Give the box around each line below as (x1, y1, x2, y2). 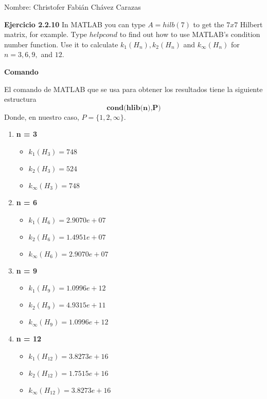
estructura (4, 94, 37, 104)
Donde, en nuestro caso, (4, 111, 79, 122)
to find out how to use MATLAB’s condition (119, 29, 260, 40)
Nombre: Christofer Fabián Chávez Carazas (4, 2, 141, 12)
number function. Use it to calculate (4, 39, 118, 49)
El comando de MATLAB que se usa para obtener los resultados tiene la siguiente (4, 83, 263, 94)
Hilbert (240, 19, 263, 29)
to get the (193, 19, 224, 29)
